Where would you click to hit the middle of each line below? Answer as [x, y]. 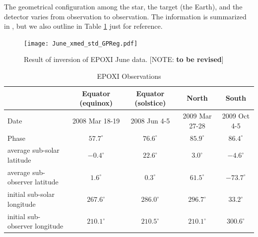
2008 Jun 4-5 [150, 120]
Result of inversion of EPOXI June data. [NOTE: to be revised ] [124, 59]
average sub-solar [33, 150]
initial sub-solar [31, 194]
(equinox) [96, 103]
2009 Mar [197, 116]
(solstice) [150, 103]
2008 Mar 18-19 [96, 120]
